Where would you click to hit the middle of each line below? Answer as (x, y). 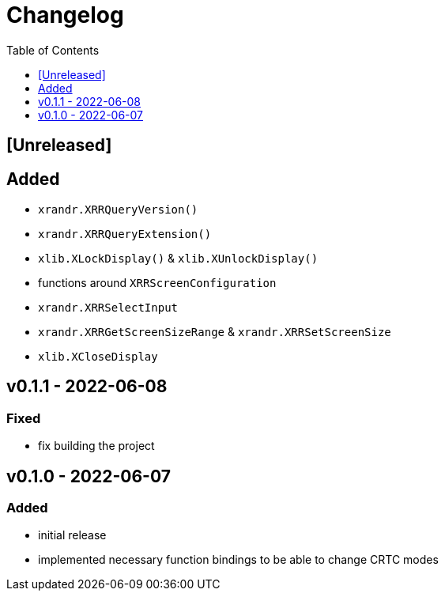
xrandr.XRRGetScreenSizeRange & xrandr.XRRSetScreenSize (215, 332)
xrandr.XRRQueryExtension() (125, 234)
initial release (72, 535)
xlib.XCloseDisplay (98, 357)
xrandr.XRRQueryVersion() (118, 210)
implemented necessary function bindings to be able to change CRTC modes (238, 560)
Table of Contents (53, 50)
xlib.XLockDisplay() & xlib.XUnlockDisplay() (178, 259)
